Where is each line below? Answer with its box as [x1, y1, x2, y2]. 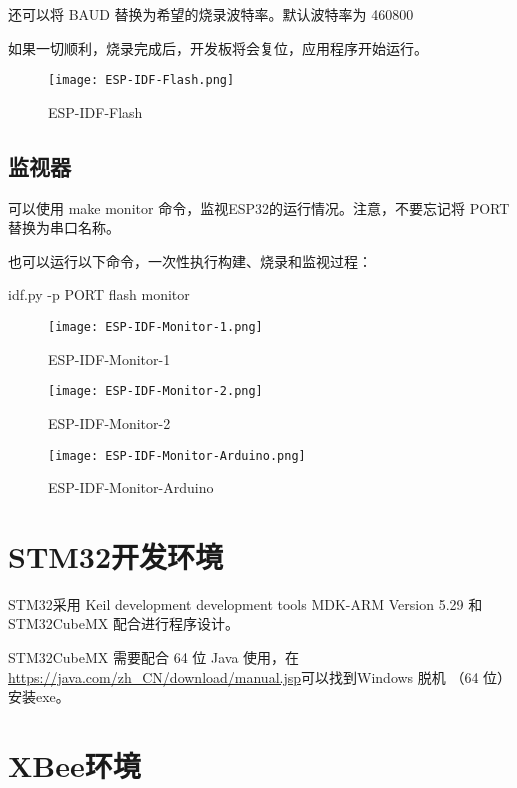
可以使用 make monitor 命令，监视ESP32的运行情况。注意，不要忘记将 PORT [8, 197, 510, 218]
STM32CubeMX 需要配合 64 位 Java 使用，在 [8, 647, 300, 668]
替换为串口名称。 [8, 217, 120, 238]
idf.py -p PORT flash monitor [8, 284, 190, 305]
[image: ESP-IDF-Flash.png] [48, 73, 235, 88]
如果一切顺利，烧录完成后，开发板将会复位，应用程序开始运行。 [8, 37, 428, 58]
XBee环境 [8, 745, 141, 786]
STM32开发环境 [8, 535, 224, 576]
